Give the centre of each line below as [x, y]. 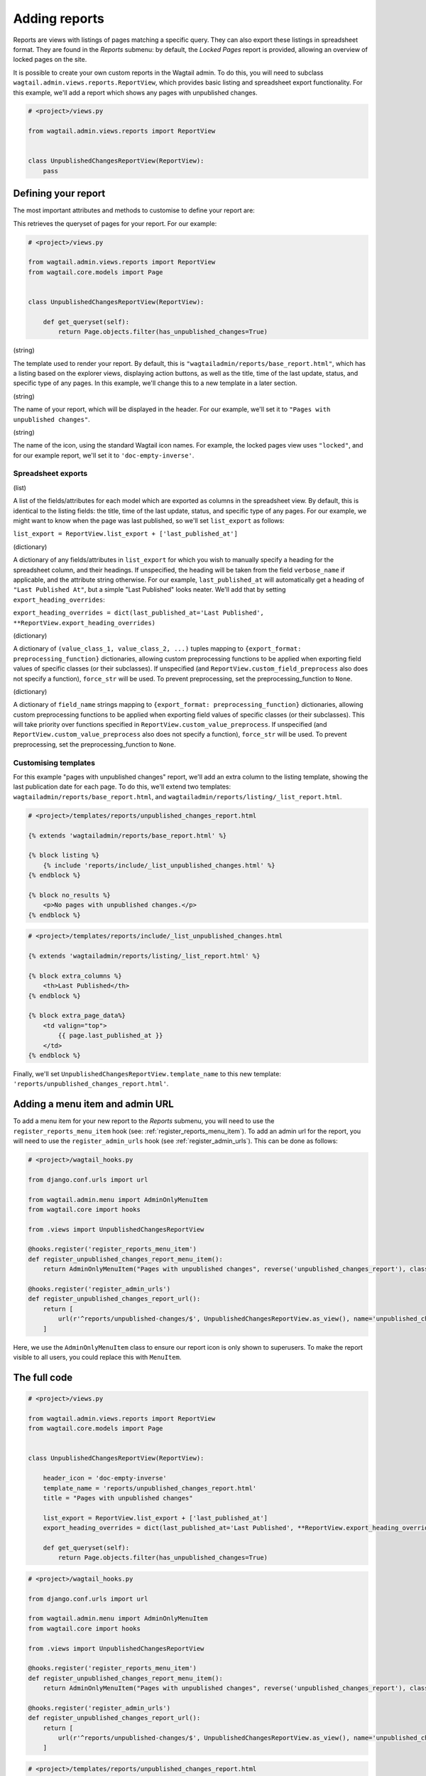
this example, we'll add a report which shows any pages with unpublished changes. [135, 92]
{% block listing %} [64, 855]
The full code [43, 1377]
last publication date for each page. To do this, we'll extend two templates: [122, 787]
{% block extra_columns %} [75, 976]
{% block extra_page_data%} [77, 1016]
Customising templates [54, 762]
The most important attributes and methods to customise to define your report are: [134, 210]
